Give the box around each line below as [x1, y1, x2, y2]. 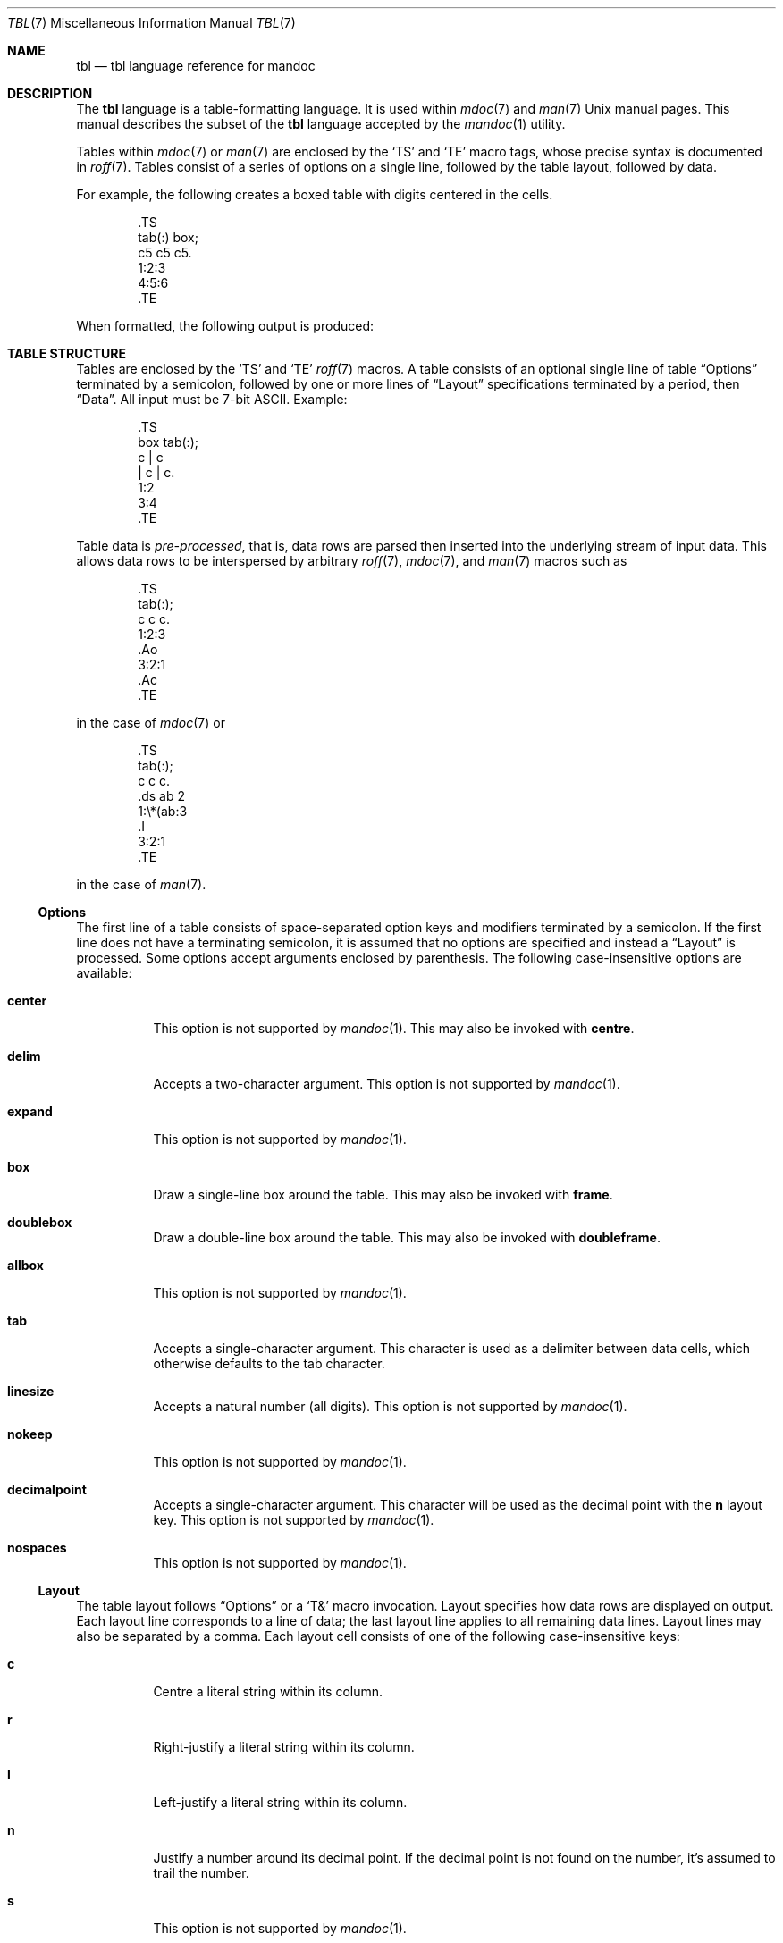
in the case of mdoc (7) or [76, 715, 225, 730]
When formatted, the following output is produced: [76, 318, 374, 333]
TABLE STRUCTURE [7, 346, 127, 361]
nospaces [7, 1540, 67, 1555]
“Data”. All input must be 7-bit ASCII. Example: [76, 391, 348, 407]
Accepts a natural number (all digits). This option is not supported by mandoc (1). [153, 1399, 627, 1414]
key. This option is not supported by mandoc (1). [153, 1512, 434, 1527]
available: [76, 965, 132, 980]
